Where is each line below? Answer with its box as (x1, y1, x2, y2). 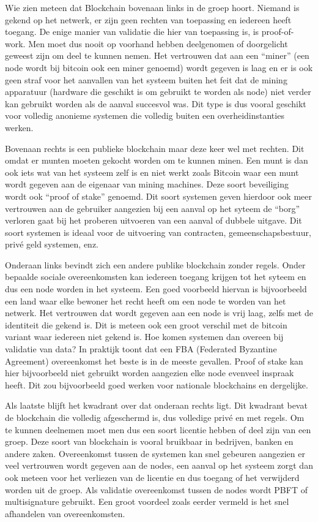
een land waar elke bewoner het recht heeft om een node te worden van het (5, 294, 286, 307)
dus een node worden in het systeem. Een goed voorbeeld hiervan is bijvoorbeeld (5, 282, 307, 295)
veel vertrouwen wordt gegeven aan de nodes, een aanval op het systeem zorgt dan (5, 459, 313, 472)
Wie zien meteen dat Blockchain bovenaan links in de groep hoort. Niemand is (5, 1, 300, 13)
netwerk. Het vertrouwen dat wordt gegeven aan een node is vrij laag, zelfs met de (5, 306, 313, 319)
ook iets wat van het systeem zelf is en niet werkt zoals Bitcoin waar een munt (5, 165, 299, 178)
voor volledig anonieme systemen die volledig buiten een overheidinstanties (5, 109, 284, 122)
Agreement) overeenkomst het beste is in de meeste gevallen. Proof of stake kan (5, 354, 303, 367)
